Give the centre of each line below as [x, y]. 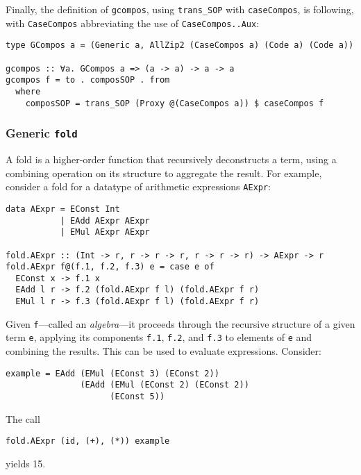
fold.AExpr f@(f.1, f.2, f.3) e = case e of [110, 267]
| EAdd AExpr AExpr [105, 220]
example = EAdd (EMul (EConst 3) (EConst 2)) [112, 373]
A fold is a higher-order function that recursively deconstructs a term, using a [171, 159]
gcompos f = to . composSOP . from [88, 80]
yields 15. [26, 463]
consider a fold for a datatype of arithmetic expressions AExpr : [138, 186]
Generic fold [42, 133]
